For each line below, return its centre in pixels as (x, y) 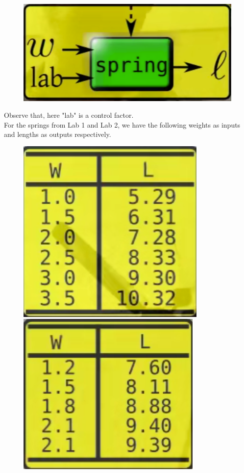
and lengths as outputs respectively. (58, 134)
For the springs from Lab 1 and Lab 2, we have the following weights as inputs (122, 124)
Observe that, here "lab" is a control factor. (69, 115)
